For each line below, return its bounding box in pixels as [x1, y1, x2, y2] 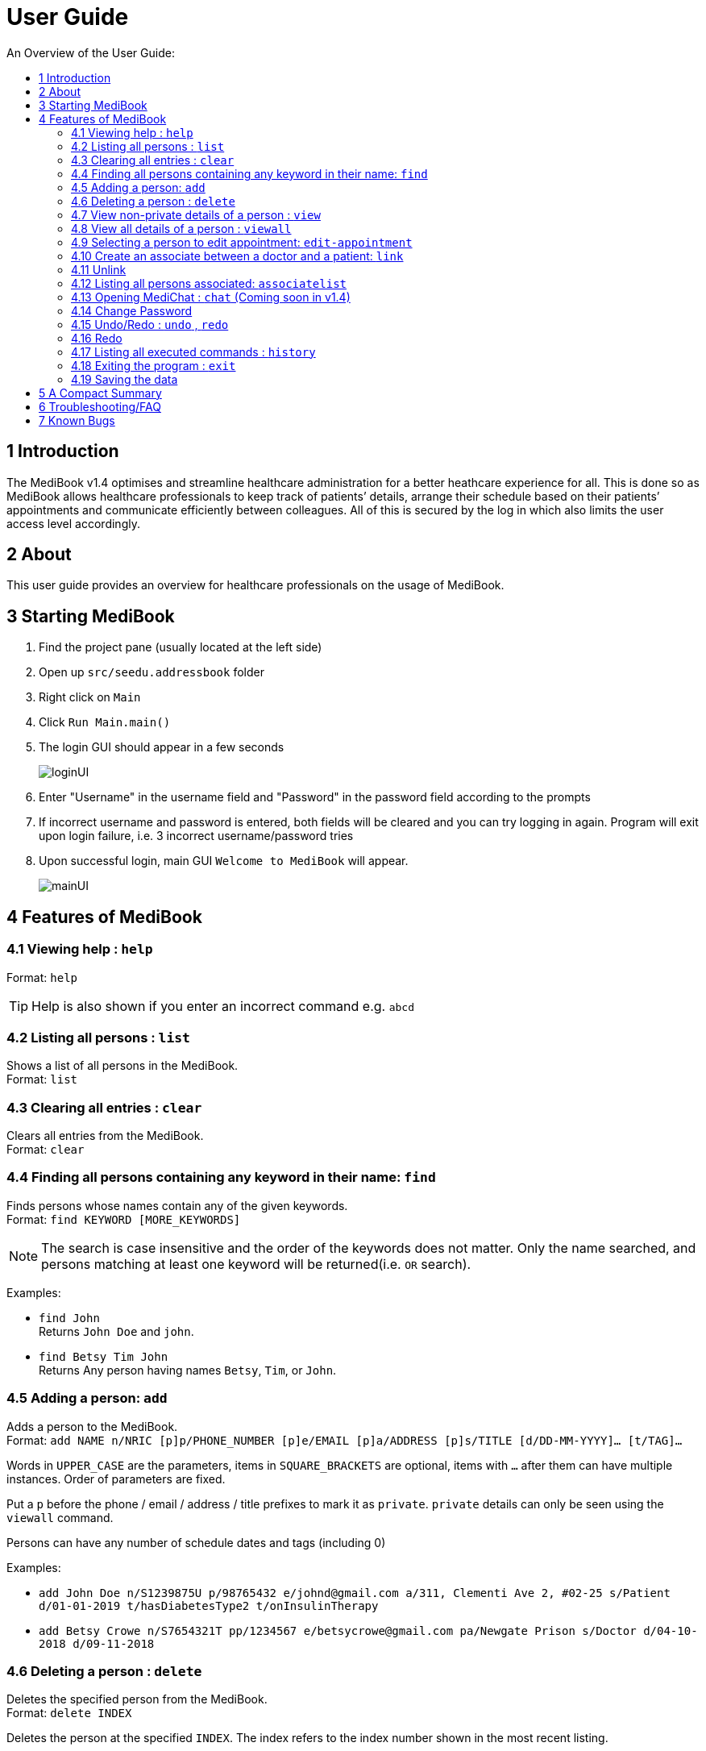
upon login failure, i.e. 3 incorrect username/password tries [39, 829, 354, 843]
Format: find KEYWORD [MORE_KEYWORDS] [6, 1212, 241, 1226]
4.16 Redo [71, 331, 123, 345]
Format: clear [6, 1142, 85, 1156]
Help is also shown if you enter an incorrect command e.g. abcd [31, 997, 415, 1014]
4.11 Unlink [71, 262, 127, 277]
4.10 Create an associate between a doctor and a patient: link [71, 248, 404, 263]
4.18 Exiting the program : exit [71, 358, 236, 372]
